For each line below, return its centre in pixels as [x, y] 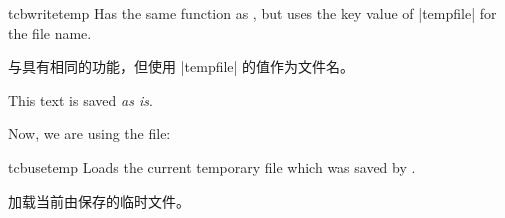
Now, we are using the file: [89, 133]
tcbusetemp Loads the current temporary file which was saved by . [212, 166]
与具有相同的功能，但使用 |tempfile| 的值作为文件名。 [181, 66]
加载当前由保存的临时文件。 [99, 200]
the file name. [50, 32]
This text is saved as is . [80, 99]
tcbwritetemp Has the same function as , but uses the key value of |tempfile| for [252, 13]
